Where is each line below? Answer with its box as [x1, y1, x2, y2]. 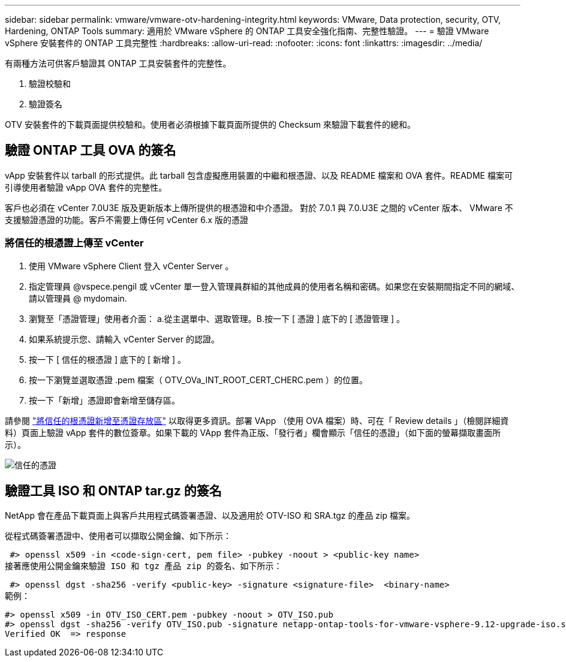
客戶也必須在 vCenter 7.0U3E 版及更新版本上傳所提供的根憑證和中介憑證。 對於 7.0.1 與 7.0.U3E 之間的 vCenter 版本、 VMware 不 [5, 202, 513, 213]
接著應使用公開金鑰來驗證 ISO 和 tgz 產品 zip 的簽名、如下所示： [5, 561, 282, 571]
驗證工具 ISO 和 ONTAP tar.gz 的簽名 [5, 483, 222, 499]
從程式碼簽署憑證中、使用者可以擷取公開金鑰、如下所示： [5, 531, 231, 541]
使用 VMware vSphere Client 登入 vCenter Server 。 [29, 260, 234, 271]
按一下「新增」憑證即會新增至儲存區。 [29, 395, 180, 405]
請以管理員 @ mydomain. [29, 293, 127, 303]
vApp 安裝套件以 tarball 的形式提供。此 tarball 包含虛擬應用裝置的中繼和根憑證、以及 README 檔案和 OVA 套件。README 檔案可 [5, 170, 513, 180]
